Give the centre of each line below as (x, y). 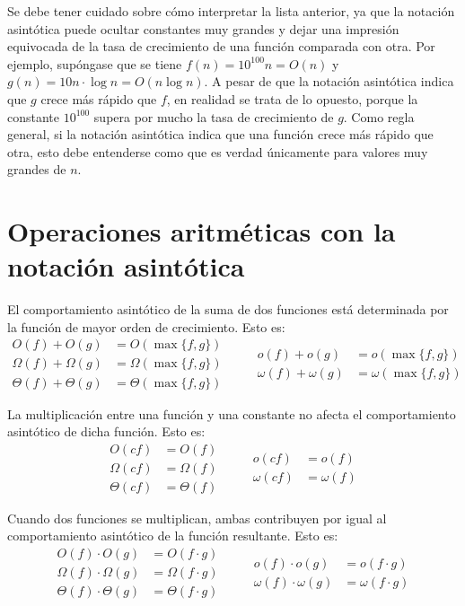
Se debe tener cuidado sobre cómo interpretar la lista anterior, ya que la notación (231, 11)
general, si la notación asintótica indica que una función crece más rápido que (220, 134)
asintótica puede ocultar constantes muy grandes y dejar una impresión (203, 28)
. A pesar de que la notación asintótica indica (329, 81)
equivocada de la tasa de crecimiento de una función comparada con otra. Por (221, 46)
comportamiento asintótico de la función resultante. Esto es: (173, 536)
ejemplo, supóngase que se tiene (95, 63)
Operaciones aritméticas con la (202, 231)
